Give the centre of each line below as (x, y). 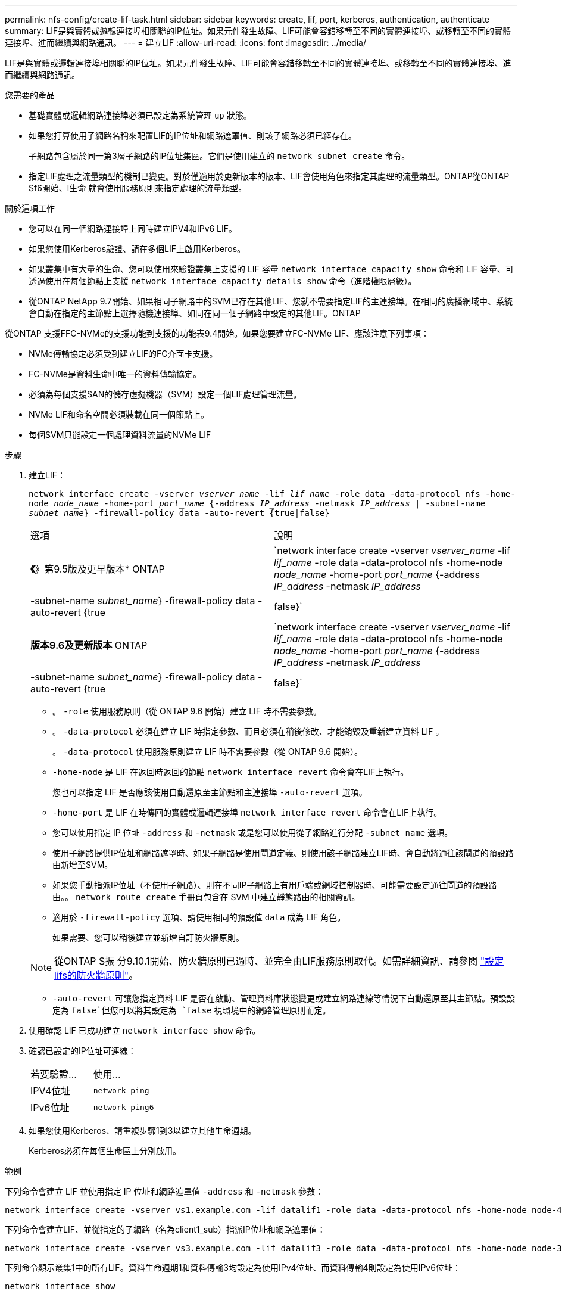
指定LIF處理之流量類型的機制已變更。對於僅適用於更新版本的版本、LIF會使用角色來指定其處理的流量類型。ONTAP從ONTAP (269, 176)
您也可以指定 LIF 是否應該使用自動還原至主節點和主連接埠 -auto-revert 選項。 (210, 792)
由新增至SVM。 (83, 865)
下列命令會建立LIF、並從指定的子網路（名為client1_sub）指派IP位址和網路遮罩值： (165, 1229)
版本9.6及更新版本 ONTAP (89, 645)
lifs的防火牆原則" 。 (96, 975)
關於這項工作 (30, 208)
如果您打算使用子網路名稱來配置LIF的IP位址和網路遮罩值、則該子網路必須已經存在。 (193, 136)
